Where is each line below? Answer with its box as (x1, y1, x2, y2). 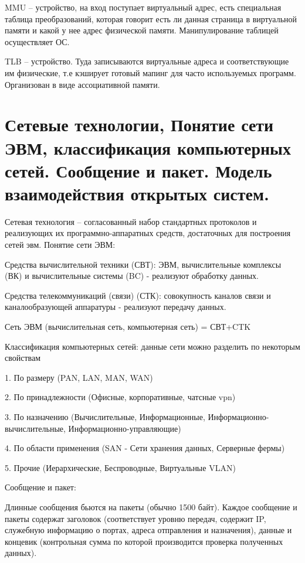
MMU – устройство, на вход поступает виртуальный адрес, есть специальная (5, 1, 282, 13)
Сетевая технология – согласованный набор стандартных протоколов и (5, 215, 257, 227)
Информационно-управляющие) (68, 422, 181, 434)
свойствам (5, 352, 41, 364)
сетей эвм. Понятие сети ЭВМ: (5, 238, 116, 251)
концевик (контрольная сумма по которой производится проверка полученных (5, 535, 283, 547)
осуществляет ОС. (5, 35, 70, 47)
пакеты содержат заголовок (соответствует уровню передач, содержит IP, (5, 512, 266, 524)
